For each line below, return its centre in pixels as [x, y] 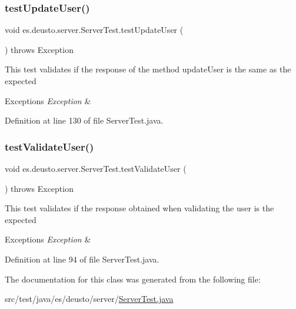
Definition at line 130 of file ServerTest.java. [84, 120]
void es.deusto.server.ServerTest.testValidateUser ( [96, 168]
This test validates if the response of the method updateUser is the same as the [148, 69]
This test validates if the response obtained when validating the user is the [139, 208]
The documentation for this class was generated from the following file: [133, 279]
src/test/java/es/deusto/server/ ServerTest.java [89, 299]
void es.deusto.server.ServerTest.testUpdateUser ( [94, 30]
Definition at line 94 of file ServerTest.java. [82, 259]
